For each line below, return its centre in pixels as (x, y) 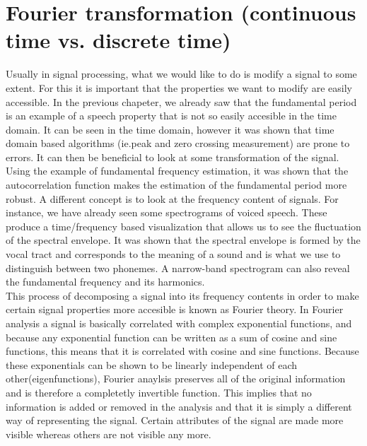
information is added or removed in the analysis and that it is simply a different (179, 406)
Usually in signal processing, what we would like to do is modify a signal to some (181, 74)
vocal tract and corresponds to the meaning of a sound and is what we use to (173, 254)
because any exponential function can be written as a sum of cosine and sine (171, 337)
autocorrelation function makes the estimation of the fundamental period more (176, 185)
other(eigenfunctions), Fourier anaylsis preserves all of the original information (176, 378)
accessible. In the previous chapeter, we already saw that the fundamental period (181, 101)
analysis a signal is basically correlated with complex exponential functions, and (179, 323)
